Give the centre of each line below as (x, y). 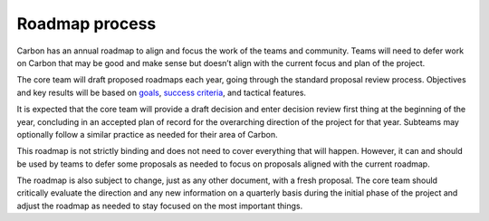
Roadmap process (86, 24)
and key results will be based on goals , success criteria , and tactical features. (162, 92)
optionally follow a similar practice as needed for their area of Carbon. (147, 134)
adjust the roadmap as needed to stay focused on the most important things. (160, 206)
